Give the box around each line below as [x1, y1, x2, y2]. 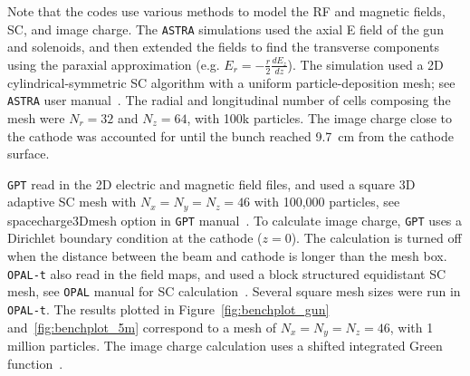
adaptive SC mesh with [7, 192, 137, 211]
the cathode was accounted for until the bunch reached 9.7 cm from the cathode [7, 126, 454, 145]
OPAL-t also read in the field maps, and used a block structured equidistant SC [7, 264, 446, 283]
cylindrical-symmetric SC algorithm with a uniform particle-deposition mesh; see [7, 72, 456, 92]
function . [7, 353, 63, 372]
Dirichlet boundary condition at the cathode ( [7, 228, 263, 247]
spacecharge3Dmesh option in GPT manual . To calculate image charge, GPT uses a [7, 210, 463, 229]
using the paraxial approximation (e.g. [7, 54, 220, 73]
